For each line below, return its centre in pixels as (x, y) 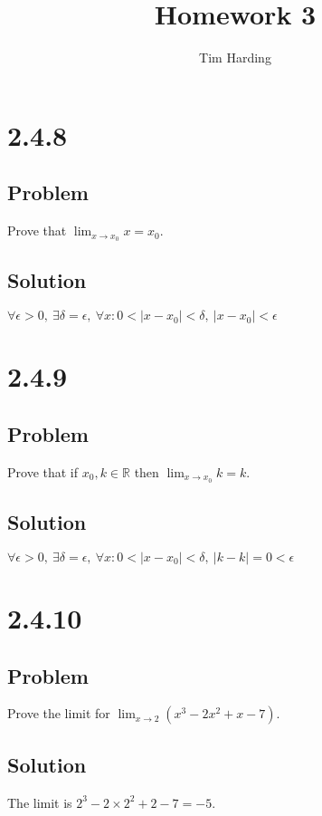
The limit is (40, 802)
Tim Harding (235, 58)
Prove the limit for (59, 713)
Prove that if (43, 471)
